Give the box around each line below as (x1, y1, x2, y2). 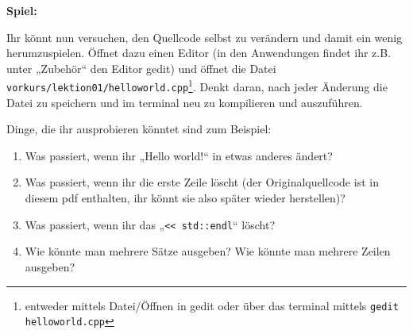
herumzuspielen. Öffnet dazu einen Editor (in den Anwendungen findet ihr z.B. (6, 44, 392, 61)
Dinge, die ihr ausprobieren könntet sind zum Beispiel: (6, 121, 272, 137)
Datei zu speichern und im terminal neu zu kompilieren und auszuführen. (6, 94, 363, 110)
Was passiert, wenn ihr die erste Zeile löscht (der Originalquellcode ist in (25, 174, 379, 190)
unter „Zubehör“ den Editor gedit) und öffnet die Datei (6, 60, 276, 76)
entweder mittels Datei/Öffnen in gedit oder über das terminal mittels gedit (25, 297, 399, 313)
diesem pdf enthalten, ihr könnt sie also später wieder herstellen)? (25, 190, 345, 206)
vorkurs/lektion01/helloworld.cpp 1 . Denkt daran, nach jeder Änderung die (6, 76, 388, 95)
